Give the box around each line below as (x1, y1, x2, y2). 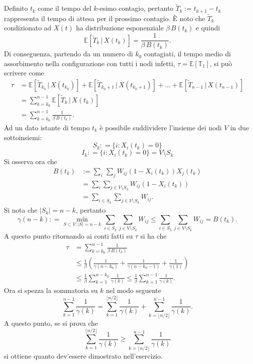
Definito (4, 3, 28, 13)
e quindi (196, 23, 220, 33)
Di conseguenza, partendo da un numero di (4, 49, 133, 59)
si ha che (140, 231, 167, 241)
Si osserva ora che (4, 156, 57, 167)
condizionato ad (4, 23, 51, 33)
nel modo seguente (105, 285, 161, 295)
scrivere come (4, 68, 44, 78)
